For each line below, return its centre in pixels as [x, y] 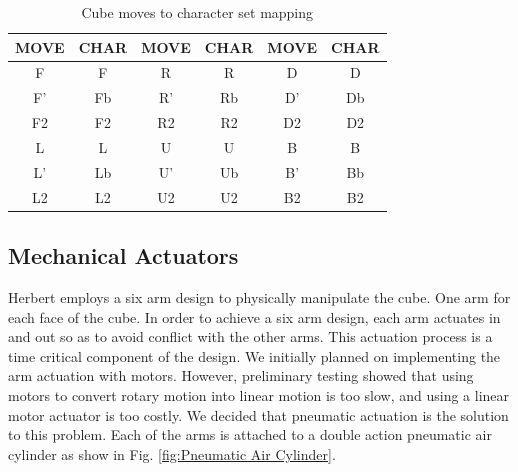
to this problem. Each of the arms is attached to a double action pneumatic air [250, 434]
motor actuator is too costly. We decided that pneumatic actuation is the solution [258, 414]
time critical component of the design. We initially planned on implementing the [254, 355]
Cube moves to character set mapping [197, 12]
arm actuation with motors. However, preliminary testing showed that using [241, 375]
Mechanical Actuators [123, 255]
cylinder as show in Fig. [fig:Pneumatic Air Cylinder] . [172, 453]
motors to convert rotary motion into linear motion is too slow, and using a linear [259, 394]
